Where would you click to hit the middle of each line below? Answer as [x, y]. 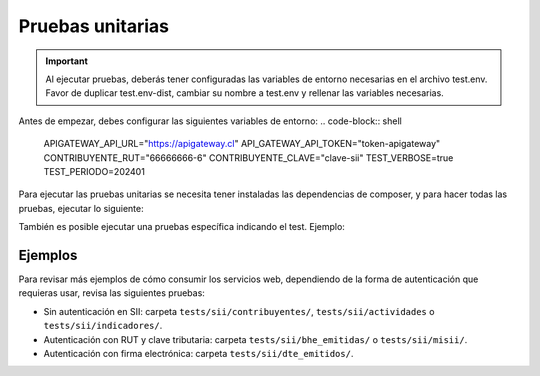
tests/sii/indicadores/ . [103, 326]
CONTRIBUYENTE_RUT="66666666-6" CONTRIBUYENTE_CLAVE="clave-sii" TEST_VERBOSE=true [248, 157]
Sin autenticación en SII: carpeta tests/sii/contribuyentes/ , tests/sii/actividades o [239, 311]
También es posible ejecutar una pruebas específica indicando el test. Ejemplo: [181, 227]
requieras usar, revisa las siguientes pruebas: [111, 293]
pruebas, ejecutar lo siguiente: [81, 208]
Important [67, 61]
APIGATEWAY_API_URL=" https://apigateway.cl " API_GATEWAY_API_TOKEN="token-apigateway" [242, 144]
